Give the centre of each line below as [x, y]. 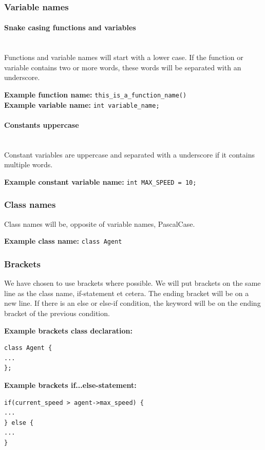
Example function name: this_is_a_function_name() [96, 95]
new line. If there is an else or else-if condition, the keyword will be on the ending [132, 303]
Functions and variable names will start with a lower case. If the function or [124, 57]
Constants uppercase [42, 124]
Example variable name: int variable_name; [82, 104]
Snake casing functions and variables [70, 27]
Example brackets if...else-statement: [70, 385]
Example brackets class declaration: [68, 330]
